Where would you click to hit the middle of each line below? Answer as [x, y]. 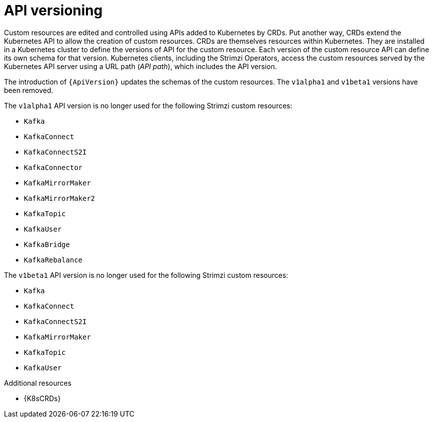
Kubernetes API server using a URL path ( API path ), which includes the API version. [141, 66]
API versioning [53, 10]
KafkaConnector [53, 167]
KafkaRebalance [53, 260]
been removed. [29, 90]
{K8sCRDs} [42, 398]
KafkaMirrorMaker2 [60, 198]
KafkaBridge [47, 244]
